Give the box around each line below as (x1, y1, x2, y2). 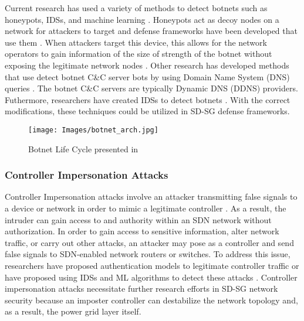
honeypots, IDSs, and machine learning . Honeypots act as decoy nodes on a (5, 13, 279, 25)
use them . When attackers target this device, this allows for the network (5, 36, 267, 48)
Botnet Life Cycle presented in (28, 142, 139, 155)
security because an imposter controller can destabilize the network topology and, (5, 293, 298, 306)
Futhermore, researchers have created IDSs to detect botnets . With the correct (5, 93, 291, 105)
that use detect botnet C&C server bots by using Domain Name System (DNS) (5, 70, 290, 83)
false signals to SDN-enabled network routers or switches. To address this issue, (5, 248, 291, 260)
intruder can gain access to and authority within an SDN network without (5, 213, 272, 226)
